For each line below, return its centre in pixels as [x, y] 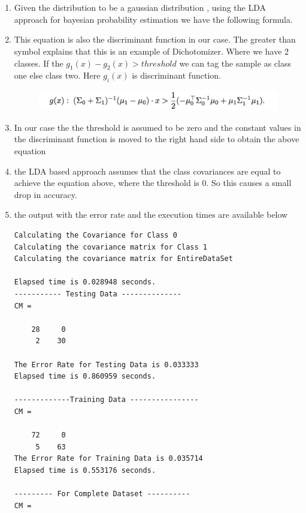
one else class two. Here [57, 75]
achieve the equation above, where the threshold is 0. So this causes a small [153, 183]
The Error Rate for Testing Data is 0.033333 [106, 364]
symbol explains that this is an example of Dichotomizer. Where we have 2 [152, 51]
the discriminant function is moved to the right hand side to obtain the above [157, 139]
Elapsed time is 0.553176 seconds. [85, 470]
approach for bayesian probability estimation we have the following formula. [153, 19]
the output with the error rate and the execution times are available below [151, 214]
